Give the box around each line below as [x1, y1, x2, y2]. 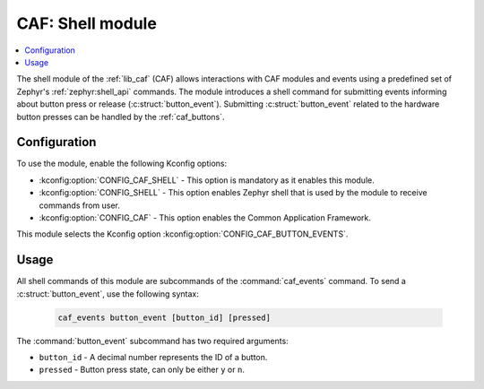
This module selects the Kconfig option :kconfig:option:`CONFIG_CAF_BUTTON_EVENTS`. [16, 229, 349, 239]
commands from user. [39, 200, 121, 211]
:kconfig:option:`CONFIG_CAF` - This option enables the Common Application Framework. [39, 212, 372, 223]
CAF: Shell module [16, 13, 157, 33]
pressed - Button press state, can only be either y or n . [39, 364, 246, 376]
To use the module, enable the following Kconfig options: [16, 158, 228, 169]
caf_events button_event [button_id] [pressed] [57, 312, 271, 323]
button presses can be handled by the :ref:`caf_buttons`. [16, 111, 225, 122]
